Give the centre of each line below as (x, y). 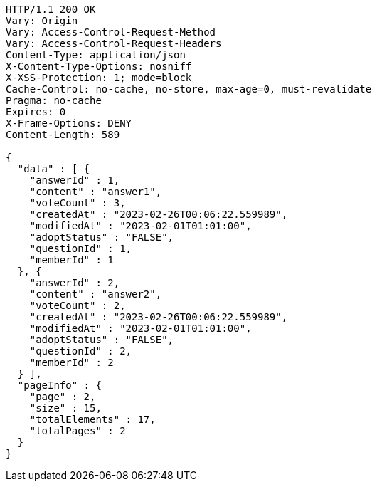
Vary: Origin (42, 21)
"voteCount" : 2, (78, 305)
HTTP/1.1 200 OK (51, 9)
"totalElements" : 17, (92, 419)
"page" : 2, (63, 397)
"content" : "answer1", (96, 192)
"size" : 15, (65, 408)
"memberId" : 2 (71, 362)
